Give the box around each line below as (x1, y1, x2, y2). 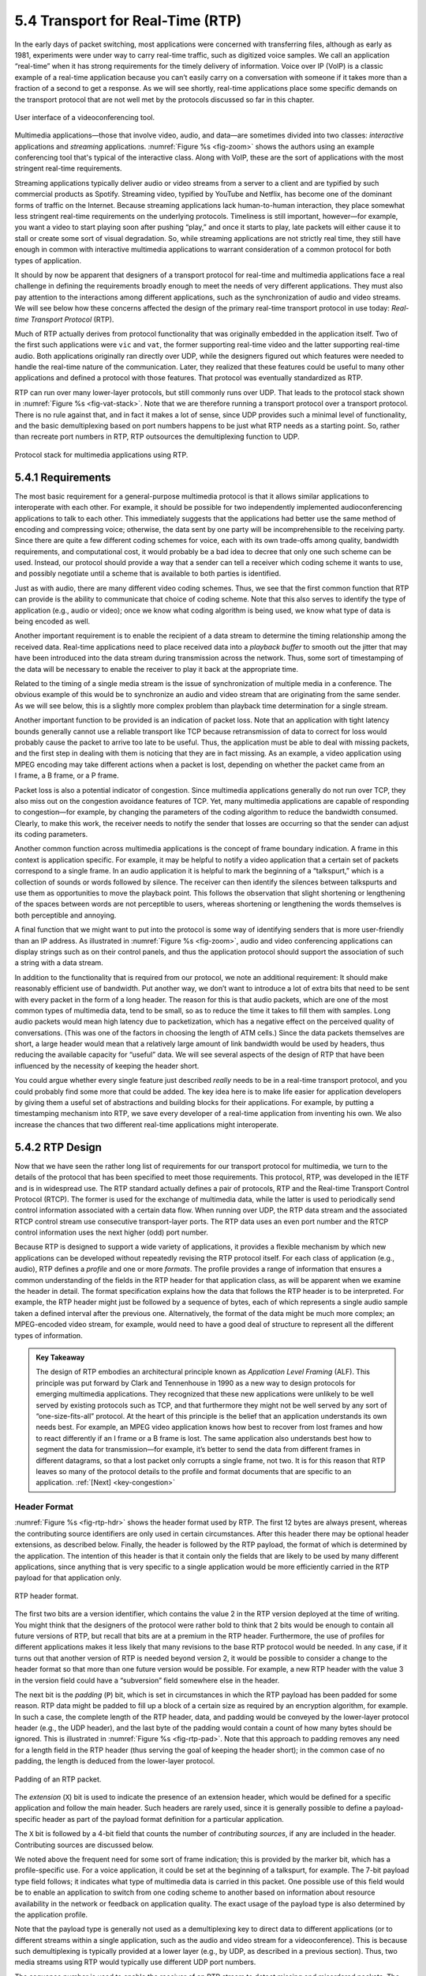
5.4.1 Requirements (14, 470, 111, 484)
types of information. (14, 1330, 83, 1340)
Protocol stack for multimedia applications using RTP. (14, 450, 189, 459)
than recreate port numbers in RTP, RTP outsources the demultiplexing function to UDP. (14, 432, 300, 442)
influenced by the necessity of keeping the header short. (14, 1061, 200, 1070)
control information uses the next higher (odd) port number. (14, 1227, 209, 1237)
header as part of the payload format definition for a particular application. (42, 1814, 284, 1823)
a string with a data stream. (14, 958, 104, 967)
